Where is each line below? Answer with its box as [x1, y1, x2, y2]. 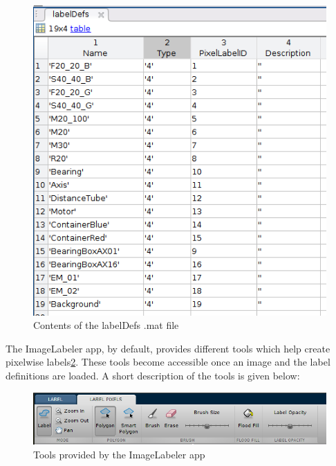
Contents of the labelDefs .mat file [33, 318, 179, 332]
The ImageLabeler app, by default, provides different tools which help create [6, 341, 330, 355]
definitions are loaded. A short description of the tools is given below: [6, 368, 300, 383]
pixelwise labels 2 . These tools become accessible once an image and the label [6, 355, 330, 369]
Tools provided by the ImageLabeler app [33, 447, 205, 462]
